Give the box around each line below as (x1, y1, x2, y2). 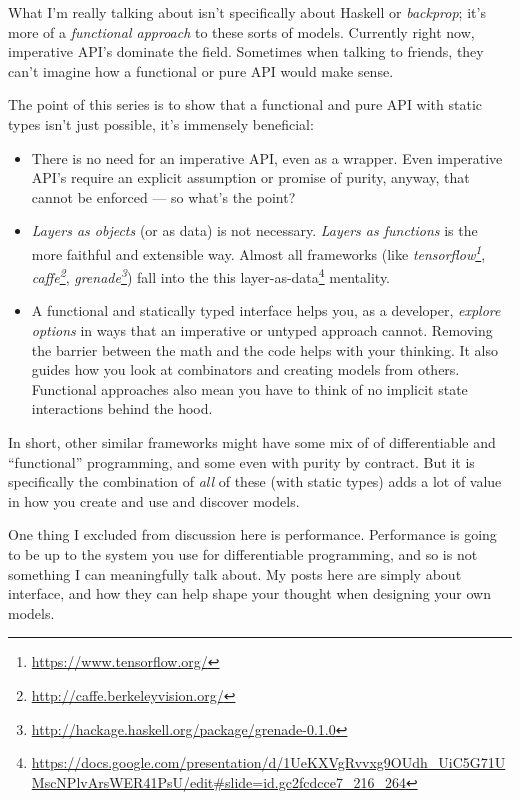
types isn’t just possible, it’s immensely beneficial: (8, 113, 314, 134)
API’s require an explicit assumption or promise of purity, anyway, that (31, 167, 470, 188)
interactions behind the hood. (31, 398, 213, 419)
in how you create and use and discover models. (8, 490, 300, 511)
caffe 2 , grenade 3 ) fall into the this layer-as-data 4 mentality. (31, 264, 391, 287)
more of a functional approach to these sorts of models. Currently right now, (8, 21, 475, 42)
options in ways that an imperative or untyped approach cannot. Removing (31, 320, 493, 341)
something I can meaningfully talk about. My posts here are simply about (8, 563, 462, 584)
